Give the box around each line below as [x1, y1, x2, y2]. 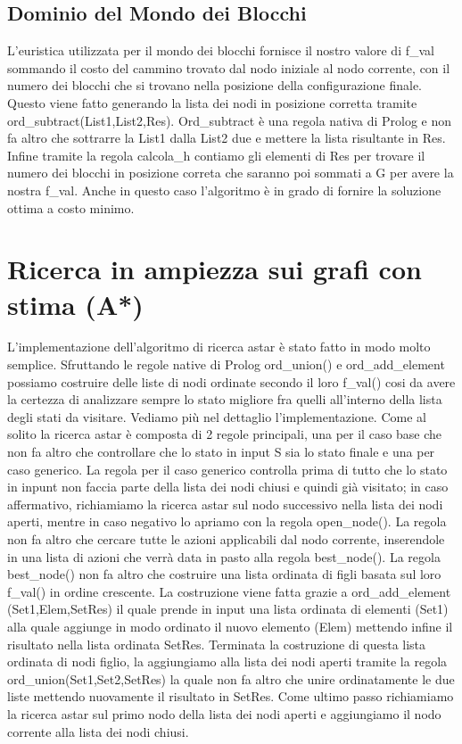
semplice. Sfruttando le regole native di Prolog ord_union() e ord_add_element [7, 355, 445, 374]
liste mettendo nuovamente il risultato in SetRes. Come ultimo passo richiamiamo [7, 687, 454, 706]
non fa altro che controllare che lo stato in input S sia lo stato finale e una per [7, 442, 435, 461]
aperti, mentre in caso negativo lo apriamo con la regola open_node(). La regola [7, 512, 447, 531]
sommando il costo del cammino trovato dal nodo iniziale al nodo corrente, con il [7, 58, 450, 77]
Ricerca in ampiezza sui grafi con [7, 251, 422, 287]
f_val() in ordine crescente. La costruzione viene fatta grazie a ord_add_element [7, 582, 451, 600]
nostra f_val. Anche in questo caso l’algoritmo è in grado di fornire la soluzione [7, 180, 441, 199]
